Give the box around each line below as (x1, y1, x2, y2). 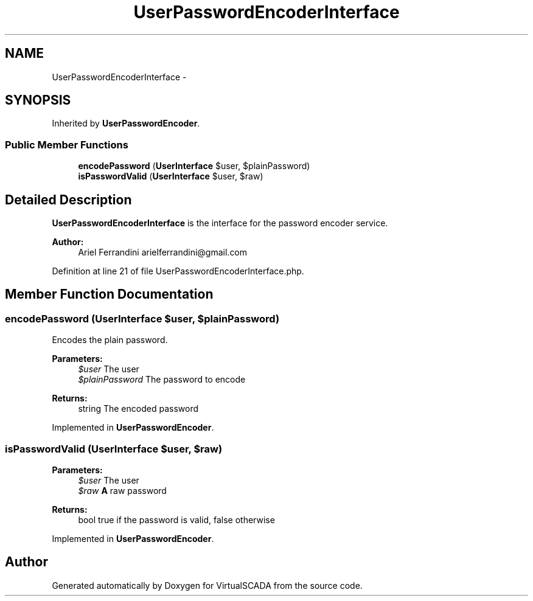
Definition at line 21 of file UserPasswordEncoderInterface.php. (52, 266, 304, 277)
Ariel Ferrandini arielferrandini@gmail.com (78, 247, 248, 258)
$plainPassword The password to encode (78, 374, 246, 385)
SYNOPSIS (5, 92, 71, 108)
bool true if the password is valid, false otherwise (78, 515, 275, 525)
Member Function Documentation (5, 287, 214, 302)
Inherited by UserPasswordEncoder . (52, 118, 200, 129)
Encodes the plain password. (52, 335, 168, 346)
